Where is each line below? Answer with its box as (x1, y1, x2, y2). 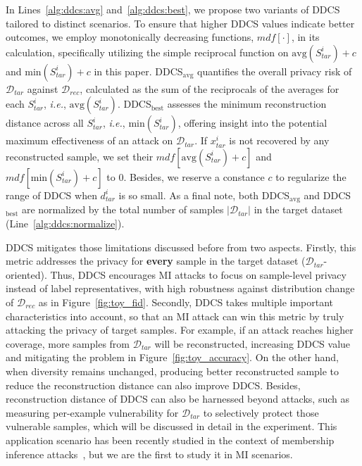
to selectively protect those (203, 405, 319, 420)
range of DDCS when (6, 187, 97, 202)
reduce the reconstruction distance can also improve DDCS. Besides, (6, 377, 301, 392)
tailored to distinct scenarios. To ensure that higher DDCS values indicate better (6, 15, 355, 30)
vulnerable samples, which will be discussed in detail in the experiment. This (6, 419, 337, 434)
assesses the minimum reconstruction (167, 96, 327, 111)
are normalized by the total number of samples (21, 202, 224, 217)
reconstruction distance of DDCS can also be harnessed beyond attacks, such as (6, 391, 349, 406)
